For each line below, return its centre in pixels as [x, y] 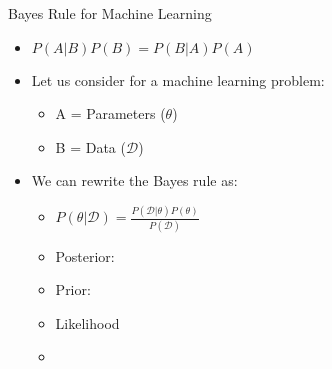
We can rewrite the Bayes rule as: [134, 180]
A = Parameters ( [110, 113]
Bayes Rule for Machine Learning [110, 13]
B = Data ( [90, 146]
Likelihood [87, 322]
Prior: [73, 289]
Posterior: [85, 255]
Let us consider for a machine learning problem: [178, 79]
